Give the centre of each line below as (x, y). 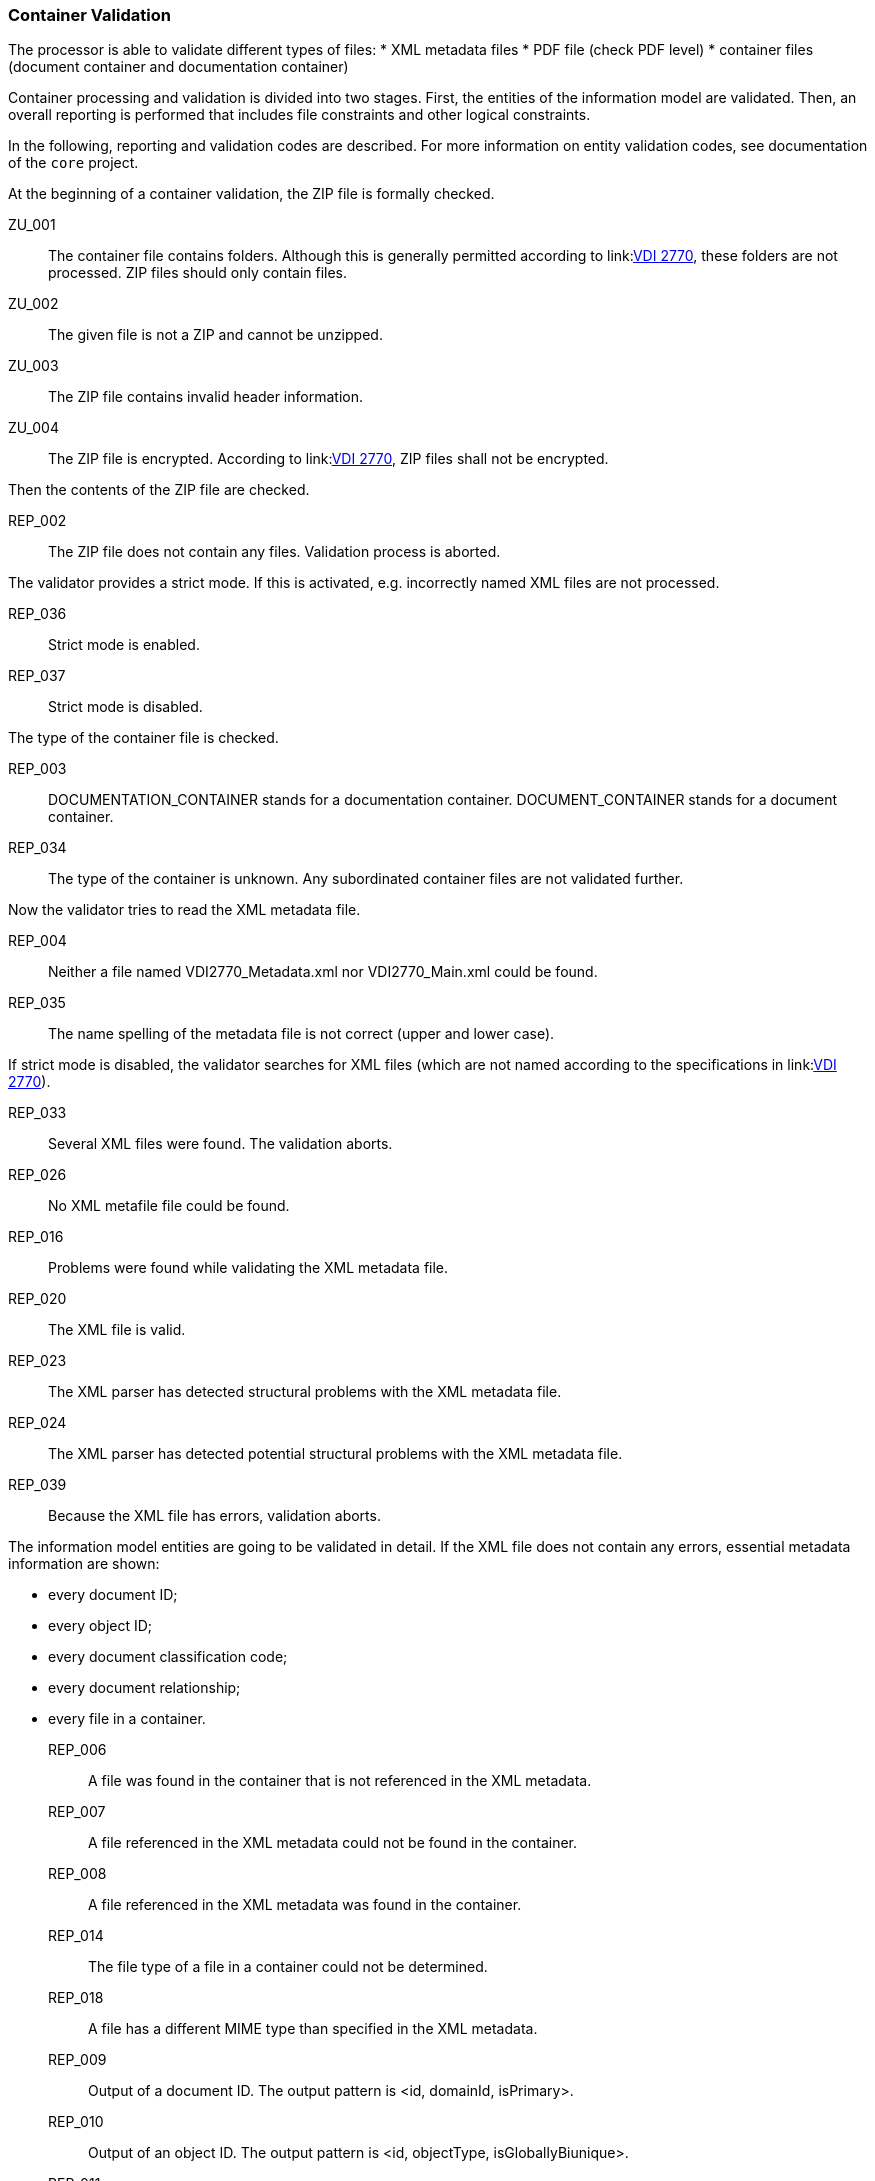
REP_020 (37, 1299)
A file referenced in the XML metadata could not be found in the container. (332, 1843)
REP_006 (77, 1750)
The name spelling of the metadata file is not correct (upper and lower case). (301, 1034)
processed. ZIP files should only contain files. (198, 273)
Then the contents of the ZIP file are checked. (159, 490)
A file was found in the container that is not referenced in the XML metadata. (340, 1781)
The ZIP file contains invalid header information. (205, 397)
